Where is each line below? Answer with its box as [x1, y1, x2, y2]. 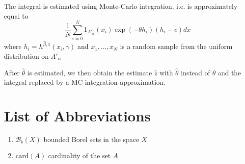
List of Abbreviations [4, 105, 151, 125]
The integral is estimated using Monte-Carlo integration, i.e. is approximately [4, 1, 238, 11]
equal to [4, 10, 28, 21]
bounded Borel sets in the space [43, 134, 139, 144]
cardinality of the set [48, 150, 111, 161]
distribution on [4, 50, 49, 61]
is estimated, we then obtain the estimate [27, 67, 152, 77]
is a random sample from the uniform [120, 41, 233, 51]
